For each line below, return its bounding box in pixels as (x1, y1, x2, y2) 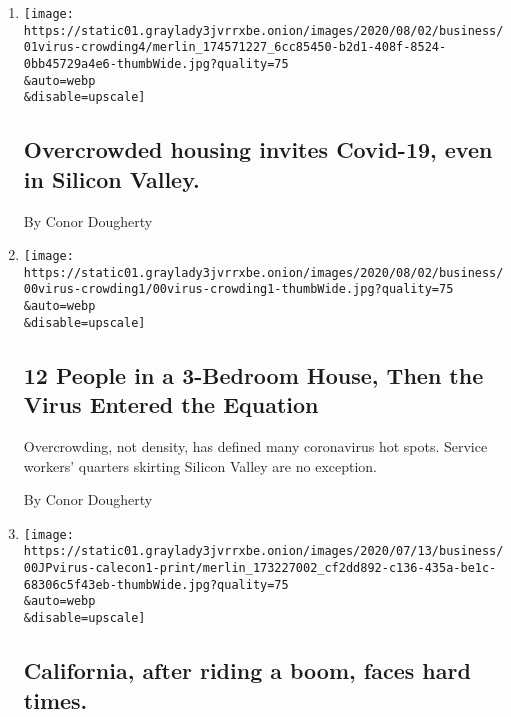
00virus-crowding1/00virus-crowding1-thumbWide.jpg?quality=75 (23, 282, 454, 297)
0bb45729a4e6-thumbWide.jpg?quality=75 (23, 56, 289, 71)
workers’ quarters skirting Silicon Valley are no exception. (23, 455, 378, 476)
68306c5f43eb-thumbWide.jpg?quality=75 (23, 577, 289, 592)
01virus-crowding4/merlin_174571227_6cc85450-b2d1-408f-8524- (23, 40, 447, 55)
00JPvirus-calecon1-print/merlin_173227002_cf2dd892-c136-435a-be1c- (23, 561, 497, 576)
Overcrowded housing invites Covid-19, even (23, 134, 493, 165)
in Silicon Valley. (23, 163, 200, 194)
